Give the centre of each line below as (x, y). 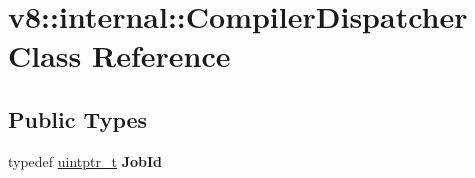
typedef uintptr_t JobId (85, 160)
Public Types (78, 118)
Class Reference (119, 55)
